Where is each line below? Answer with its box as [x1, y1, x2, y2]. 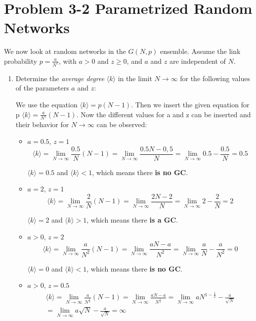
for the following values [180, 73, 250, 83]
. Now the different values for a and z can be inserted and [76, 109, 251, 119]
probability [4, 55, 37, 66]
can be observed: [96, 119, 147, 130]
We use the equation [15, 99, 78, 109]
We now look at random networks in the [4, 46, 126, 56]
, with [59, 55, 77, 66]
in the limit [118, 73, 152, 83]
